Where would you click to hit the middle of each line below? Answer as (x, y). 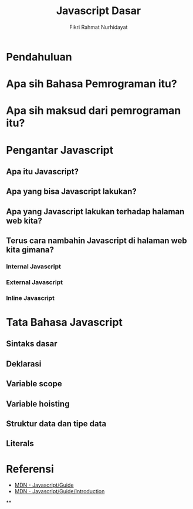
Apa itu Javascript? (43, 171)
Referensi (30, 469)
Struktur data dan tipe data (56, 424)
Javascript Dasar (99, 11)
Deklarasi (24, 364)
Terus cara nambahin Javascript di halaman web (97, 241)
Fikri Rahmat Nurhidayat (99, 27)
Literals (20, 444)
